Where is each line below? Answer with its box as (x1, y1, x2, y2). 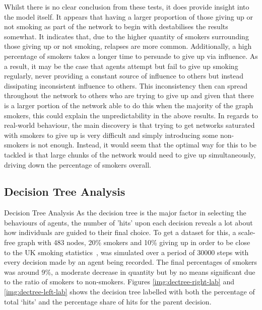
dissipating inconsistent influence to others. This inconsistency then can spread (4, 80, 247, 91)
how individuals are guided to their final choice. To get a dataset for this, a (4, 227, 236, 238)
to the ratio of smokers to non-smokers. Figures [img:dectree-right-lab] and (4, 276, 234, 287)
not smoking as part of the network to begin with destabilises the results (4, 21, 228, 32)
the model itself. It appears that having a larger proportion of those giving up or (4, 11, 253, 22)
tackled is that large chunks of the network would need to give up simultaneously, (4, 149, 256, 160)
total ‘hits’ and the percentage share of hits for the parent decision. (4, 296, 212, 306)
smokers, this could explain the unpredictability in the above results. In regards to (4, 110, 258, 120)
